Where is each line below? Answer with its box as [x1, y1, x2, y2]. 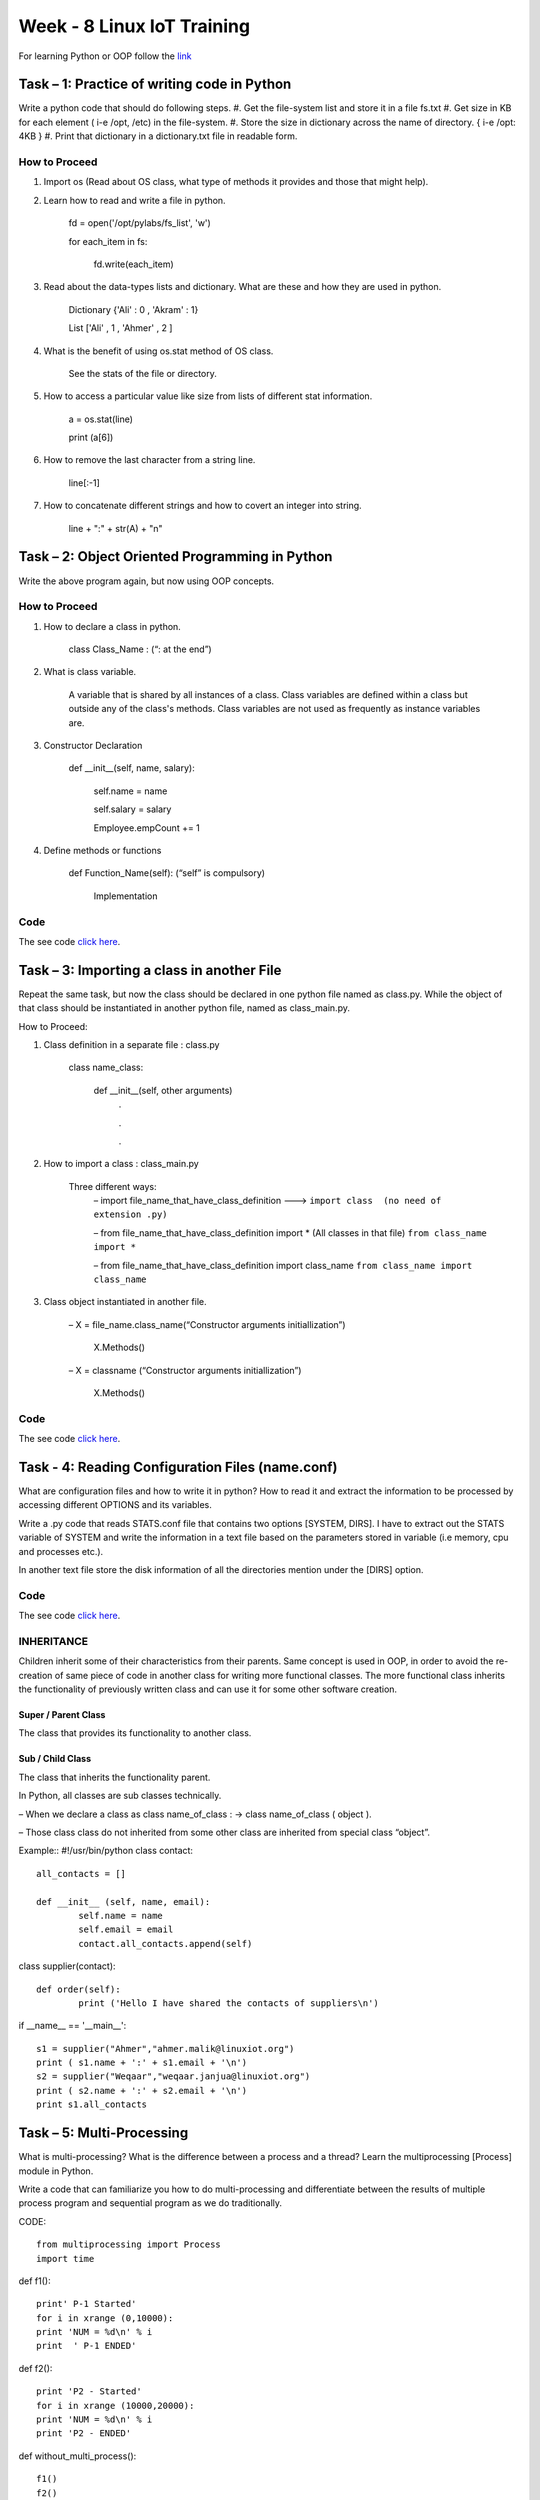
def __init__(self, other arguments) [93, 1084, 233, 1096]
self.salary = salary [93, 803, 172, 815]
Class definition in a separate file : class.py [43, 1038, 220, 1050]
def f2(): [18, 2362, 53, 2374]
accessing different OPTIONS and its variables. [18, 1499, 212, 1511]
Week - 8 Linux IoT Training [18, 15, 250, 37]
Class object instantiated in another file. [43, 1296, 207, 1308]
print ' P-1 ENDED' [36, 2340, 137, 2352]
